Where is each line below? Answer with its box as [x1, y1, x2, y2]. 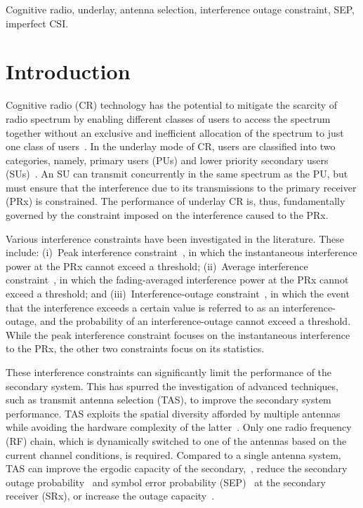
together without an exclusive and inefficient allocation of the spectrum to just [6, 125, 344, 140]
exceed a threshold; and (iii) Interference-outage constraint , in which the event [6, 286, 350, 301]
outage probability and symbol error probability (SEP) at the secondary [6, 474, 326, 489]
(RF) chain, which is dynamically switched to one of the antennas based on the [6, 433, 347, 448]
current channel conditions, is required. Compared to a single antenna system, [6, 447, 341, 462]
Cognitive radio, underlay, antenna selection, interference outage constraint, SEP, [6, 2, 355, 16]
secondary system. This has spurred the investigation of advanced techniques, [6, 378, 338, 393]
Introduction [6, 57, 131, 86]
